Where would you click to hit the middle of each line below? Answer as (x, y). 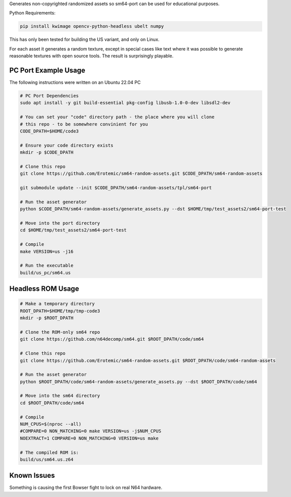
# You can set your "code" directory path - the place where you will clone (117, 117)
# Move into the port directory (60, 223)
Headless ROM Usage (44, 289)
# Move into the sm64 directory (60, 396)
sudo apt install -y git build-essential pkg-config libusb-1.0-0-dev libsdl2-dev (125, 103)
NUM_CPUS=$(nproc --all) (51, 424)
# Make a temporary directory (57, 304)
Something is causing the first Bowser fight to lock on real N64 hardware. (86, 487)
